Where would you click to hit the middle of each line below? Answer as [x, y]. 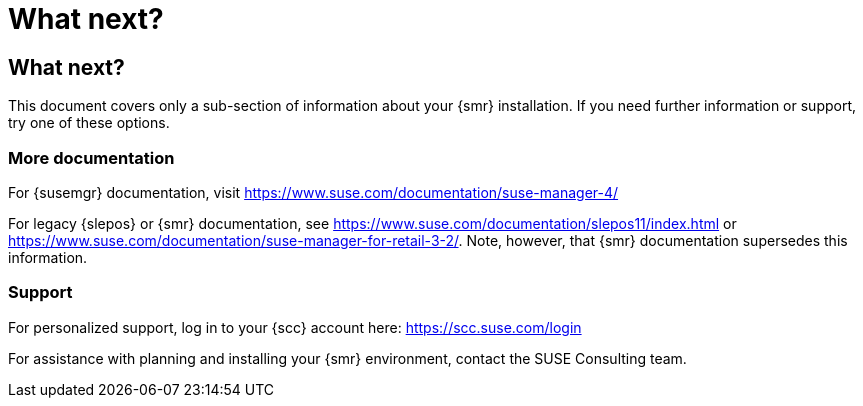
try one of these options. [89, 123]
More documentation [91, 157]
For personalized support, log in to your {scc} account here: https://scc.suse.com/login [295, 327]
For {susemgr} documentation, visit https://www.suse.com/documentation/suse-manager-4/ [313, 192]
